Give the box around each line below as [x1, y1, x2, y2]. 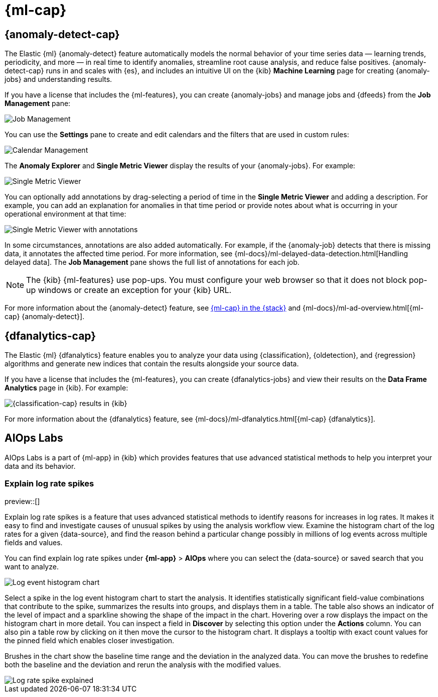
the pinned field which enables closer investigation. [5, 636, 175, 645]
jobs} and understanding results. [5, 75, 112, 84]
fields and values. [5, 538, 63, 547]
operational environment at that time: [5, 210, 126, 219]
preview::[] [5, 496, 40, 506]
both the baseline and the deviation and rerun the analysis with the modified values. [5, 660, 281, 669]
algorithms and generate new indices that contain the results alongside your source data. [5, 359, 299, 368]
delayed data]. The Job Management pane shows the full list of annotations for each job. [5, 258, 300, 267]
